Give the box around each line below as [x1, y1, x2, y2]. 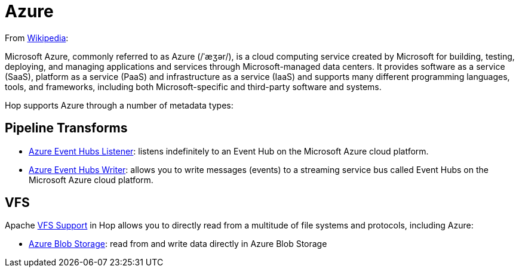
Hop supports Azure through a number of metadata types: [5, 100, 234, 110]
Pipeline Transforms [5, 120, 128, 136]
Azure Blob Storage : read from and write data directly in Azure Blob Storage [29, 239, 327, 249]
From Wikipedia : [5, 32, 69, 43]
